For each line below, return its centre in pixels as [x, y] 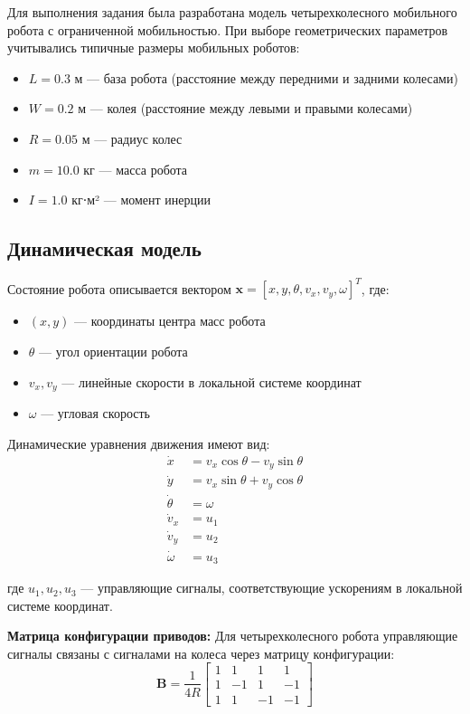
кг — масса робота [136, 169]
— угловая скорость [95, 413]
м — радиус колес [132, 138]
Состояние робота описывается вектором [119, 288]
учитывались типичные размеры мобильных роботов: [154, 48]
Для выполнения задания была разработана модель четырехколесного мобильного [232, 12]
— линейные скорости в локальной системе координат [211, 381]
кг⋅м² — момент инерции [141, 200]
